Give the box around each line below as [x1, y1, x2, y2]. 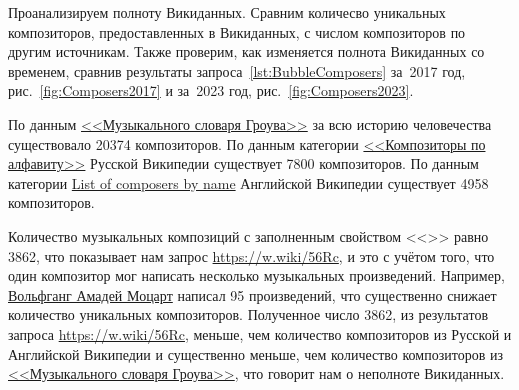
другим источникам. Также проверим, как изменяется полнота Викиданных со [8, 41, 485, 62]
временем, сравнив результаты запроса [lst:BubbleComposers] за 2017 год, [8, 60, 466, 81]
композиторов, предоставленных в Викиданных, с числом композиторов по [8, 21, 466, 42]
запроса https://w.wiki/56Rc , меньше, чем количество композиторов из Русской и [8, 323, 512, 344]
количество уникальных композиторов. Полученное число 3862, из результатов [8, 304, 488, 325]
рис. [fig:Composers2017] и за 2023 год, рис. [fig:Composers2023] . [8, 80, 414, 101]
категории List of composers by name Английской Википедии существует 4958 [8, 172, 489, 193]
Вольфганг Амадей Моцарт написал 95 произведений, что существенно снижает [8, 284, 497, 305]
